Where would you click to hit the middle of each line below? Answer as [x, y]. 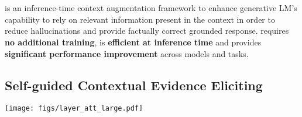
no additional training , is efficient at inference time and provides [133, 42]
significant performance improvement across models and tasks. [127, 53]
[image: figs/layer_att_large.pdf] [74, 109]
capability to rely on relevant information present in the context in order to [140, 19]
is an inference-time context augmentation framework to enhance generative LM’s [151, 8]
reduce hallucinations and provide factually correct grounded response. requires [147, 31]
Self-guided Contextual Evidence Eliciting [134, 85]
